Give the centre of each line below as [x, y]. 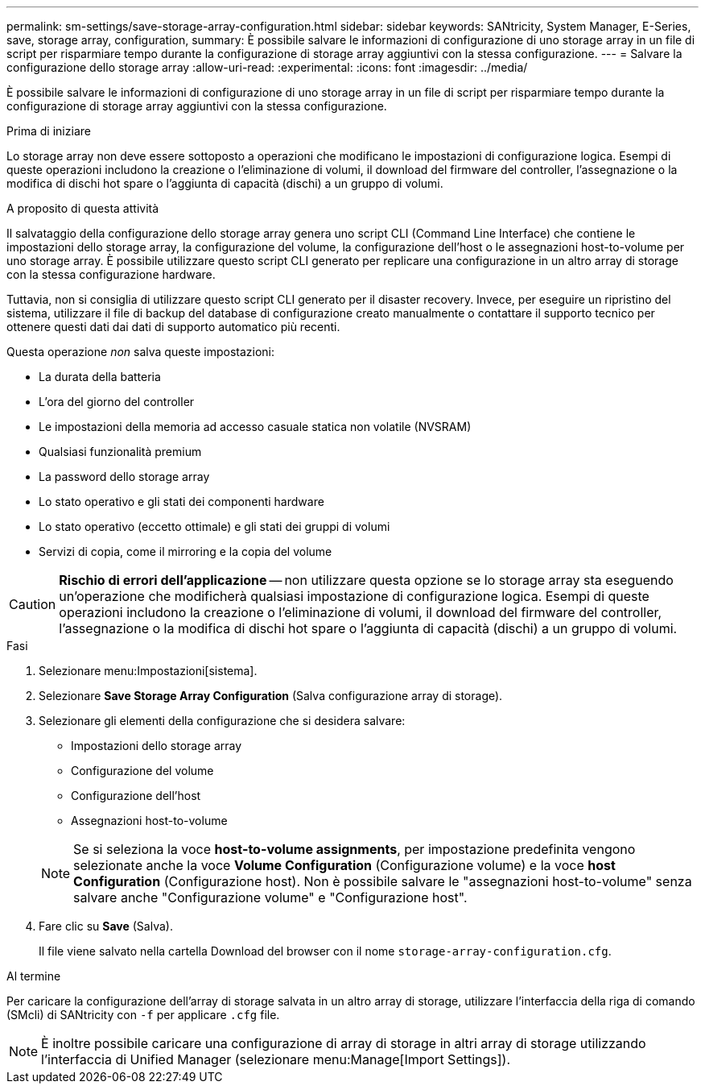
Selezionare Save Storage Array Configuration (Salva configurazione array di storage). [271, 696]
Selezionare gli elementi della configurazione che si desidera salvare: [222, 721]
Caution [33, 604]
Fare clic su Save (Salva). [106, 926]
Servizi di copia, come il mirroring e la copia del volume [186, 551]
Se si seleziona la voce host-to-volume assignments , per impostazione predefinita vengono [355, 849]
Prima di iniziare [49, 131]
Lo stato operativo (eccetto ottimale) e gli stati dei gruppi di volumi [214, 526]
